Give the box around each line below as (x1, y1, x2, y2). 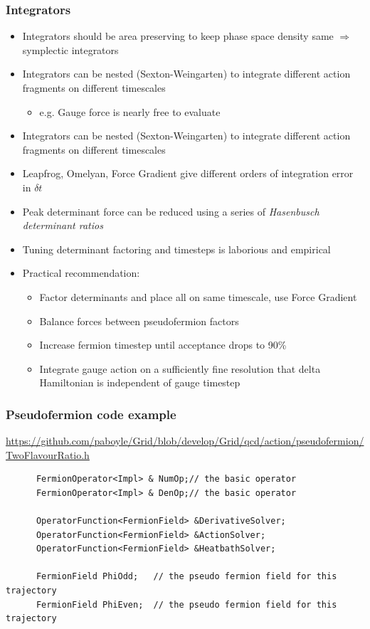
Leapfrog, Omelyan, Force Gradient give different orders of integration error (22, 166, 354, 181)
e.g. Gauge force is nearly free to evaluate (39, 104, 221, 119)
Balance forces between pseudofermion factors (39, 313, 239, 328)
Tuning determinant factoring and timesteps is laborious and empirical (22, 241, 331, 256)
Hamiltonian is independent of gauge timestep (39, 375, 240, 390)
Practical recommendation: (22, 265, 140, 280)
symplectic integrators (22, 42, 119, 57)
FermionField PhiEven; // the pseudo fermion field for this (36, 599, 337, 610)
